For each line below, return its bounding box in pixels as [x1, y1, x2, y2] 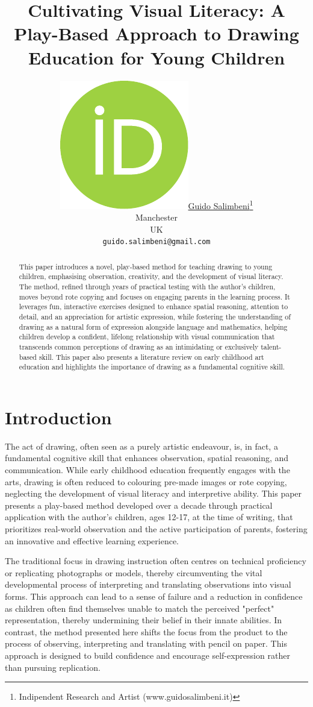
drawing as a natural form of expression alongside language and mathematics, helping [19, 321, 288, 332]
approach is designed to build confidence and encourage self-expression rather [5, 649, 290, 661]
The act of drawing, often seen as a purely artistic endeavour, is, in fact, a [5, 439, 278, 452]
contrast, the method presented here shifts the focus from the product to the [5, 625, 288, 638]
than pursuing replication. [5, 661, 101, 673]
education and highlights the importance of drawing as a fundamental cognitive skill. [19, 362, 285, 372]
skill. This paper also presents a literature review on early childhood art [39, 351, 264, 362]
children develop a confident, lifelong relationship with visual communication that [19, 332, 275, 342]
